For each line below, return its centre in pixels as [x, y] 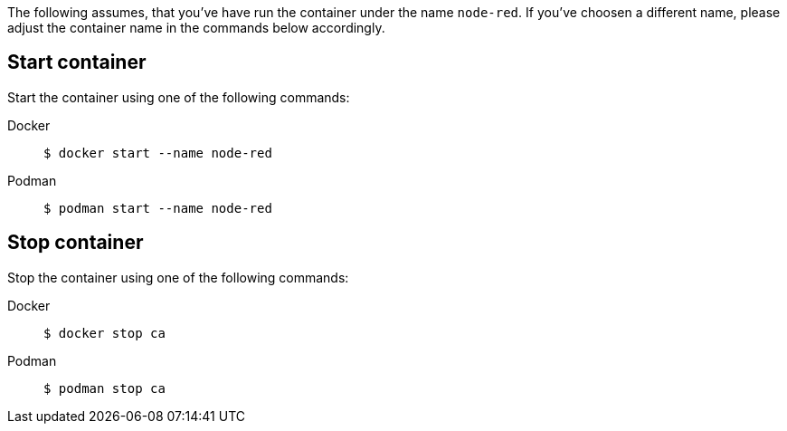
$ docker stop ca [104, 333]
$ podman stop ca [104, 388]
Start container [77, 62]
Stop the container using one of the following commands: [178, 277]
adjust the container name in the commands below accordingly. [196, 28]
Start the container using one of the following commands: [179, 97]
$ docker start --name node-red [158, 153]
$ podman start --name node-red [158, 208]
